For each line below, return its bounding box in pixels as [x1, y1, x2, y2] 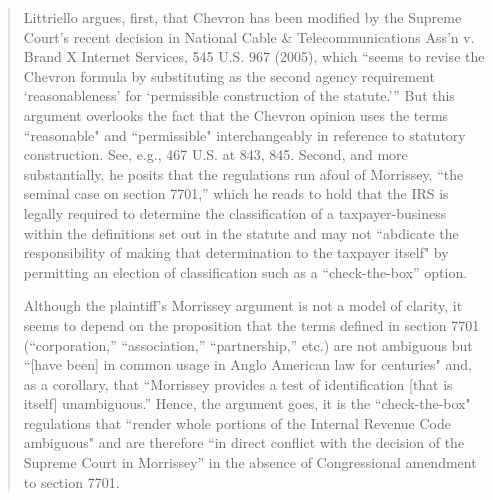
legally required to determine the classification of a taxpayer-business [23, 202, 447, 223]
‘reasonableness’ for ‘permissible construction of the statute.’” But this [23, 85, 455, 106]
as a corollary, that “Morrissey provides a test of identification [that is [23, 373, 453, 394]
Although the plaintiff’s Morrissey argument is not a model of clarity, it [23, 295, 463, 316]
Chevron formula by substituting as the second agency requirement [23, 65, 435, 86]
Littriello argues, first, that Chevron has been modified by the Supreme [23, 7, 462, 27]
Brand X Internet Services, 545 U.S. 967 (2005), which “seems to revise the [23, 46, 485, 67]
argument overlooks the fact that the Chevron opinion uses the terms [23, 104, 449, 125]
